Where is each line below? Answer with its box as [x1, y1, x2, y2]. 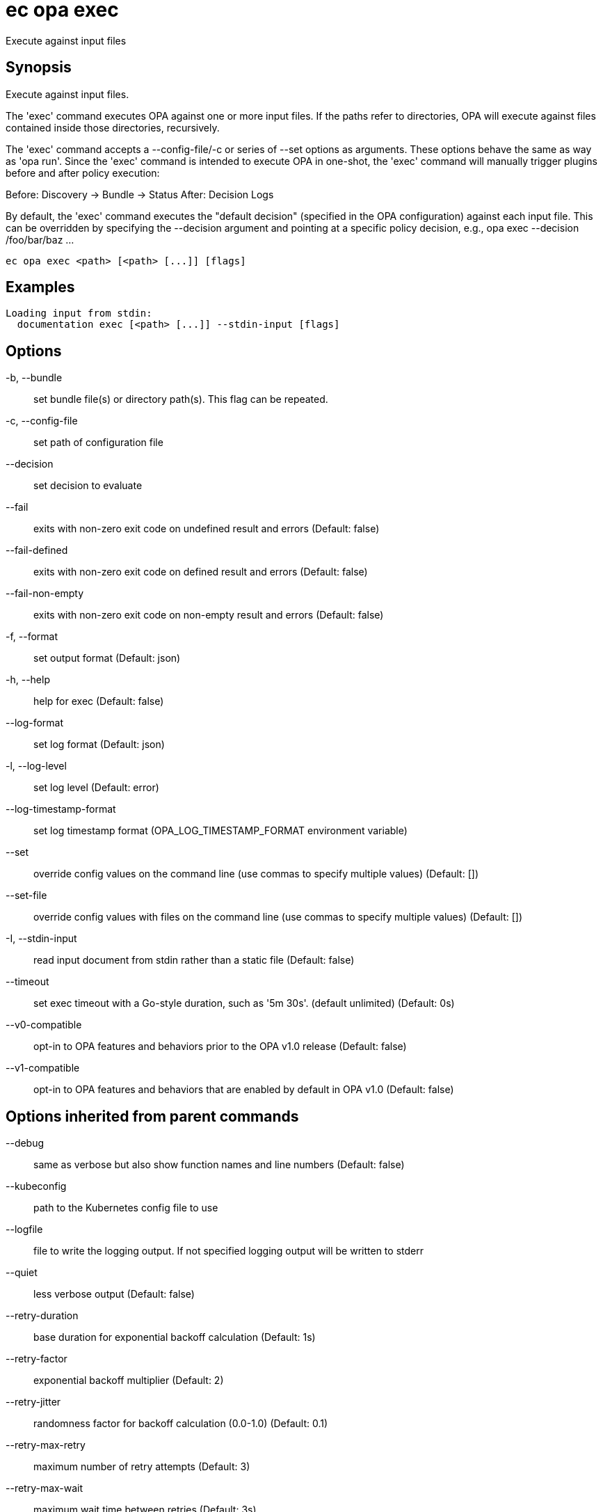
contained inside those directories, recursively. [6, 121, 220, 134]
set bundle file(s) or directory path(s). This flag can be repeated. [33, 393, 328, 406]
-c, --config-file [6, 415, 78, 427]
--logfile [6, 1223, 43, 1236]
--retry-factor [6, 1353, 67, 1365]
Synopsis [6, 58, 72, 77]
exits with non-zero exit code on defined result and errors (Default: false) [33, 566, 368, 578]
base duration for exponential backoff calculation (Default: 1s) [33, 1331, 316, 1344]
